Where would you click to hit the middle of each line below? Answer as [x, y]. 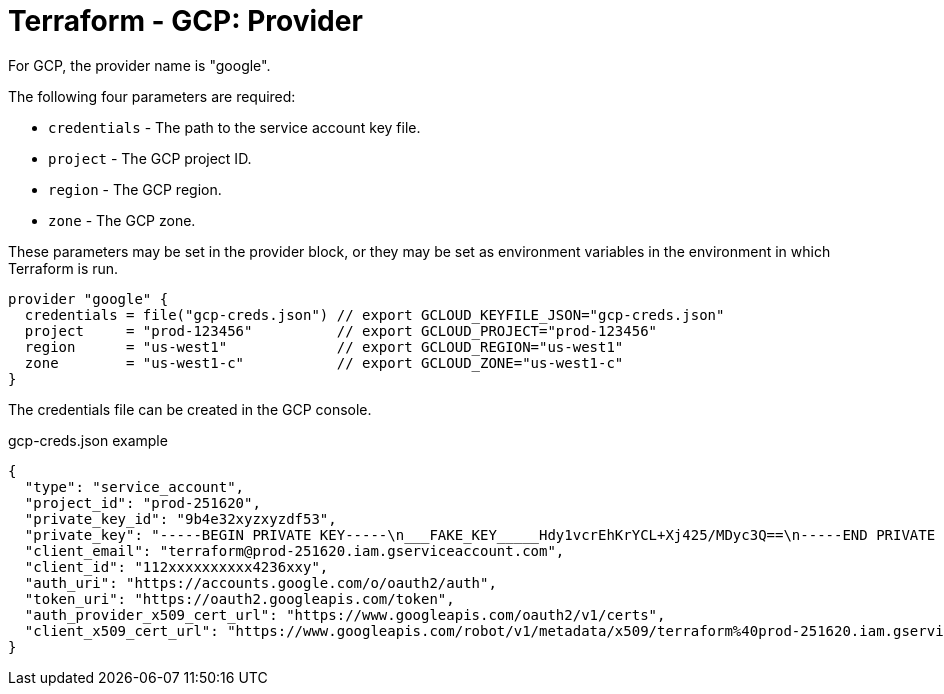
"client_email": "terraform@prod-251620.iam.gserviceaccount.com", [294, 550]
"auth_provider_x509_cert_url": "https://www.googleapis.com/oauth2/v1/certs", [345, 614]
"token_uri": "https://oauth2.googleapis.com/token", [239, 598]
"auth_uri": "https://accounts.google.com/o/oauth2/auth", [260, 582]
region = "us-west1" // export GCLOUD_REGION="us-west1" [324, 346]
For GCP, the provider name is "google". [139, 65]
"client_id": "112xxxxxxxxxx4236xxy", [176, 566]
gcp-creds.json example [88, 440]
